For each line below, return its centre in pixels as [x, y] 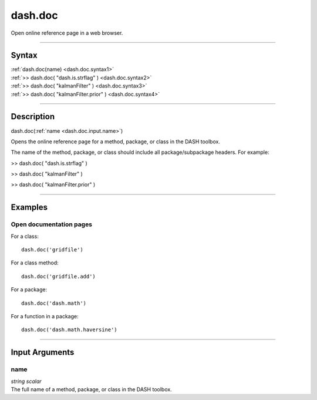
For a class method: [35, 263]
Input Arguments [43, 352]
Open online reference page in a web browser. [67, 33]
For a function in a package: [45, 316]
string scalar [26, 381]
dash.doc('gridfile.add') [59, 276]
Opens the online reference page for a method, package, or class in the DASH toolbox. [115, 142]
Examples [29, 208]
